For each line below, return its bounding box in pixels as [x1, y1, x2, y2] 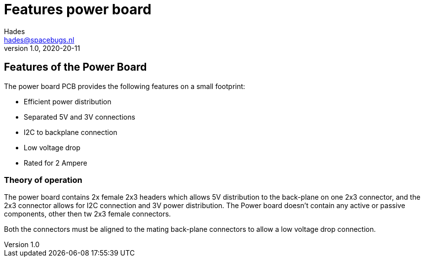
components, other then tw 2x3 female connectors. [4, 210, 171, 218]
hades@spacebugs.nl [4, 35, 75, 44]
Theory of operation [4, 174, 82, 185]
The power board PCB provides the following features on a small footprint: [4, 82, 245, 90]
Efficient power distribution [24, 97, 112, 106]
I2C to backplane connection [24, 128, 117, 136]
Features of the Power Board [4, 61, 147, 74]
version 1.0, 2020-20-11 [4, 43, 80, 52]
